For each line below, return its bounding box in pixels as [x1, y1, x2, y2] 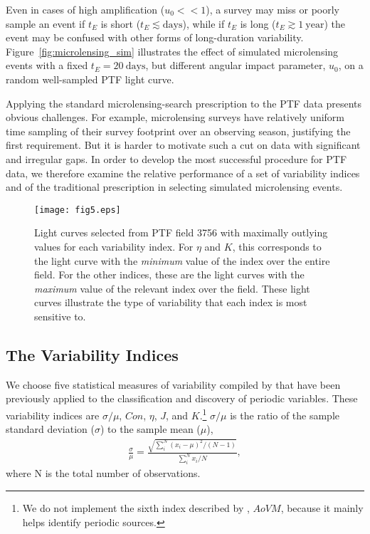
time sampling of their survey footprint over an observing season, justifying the [6, 123, 351, 138]
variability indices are [6, 407, 100, 422]
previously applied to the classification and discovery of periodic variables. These [6, 391, 358, 406]
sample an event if [6, 16, 85, 31]
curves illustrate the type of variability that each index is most [34, 295, 307, 310]
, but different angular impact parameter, [145, 58, 326, 73]
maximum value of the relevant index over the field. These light [34, 281, 310, 295]
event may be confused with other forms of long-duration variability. [6, 30, 304, 45]
